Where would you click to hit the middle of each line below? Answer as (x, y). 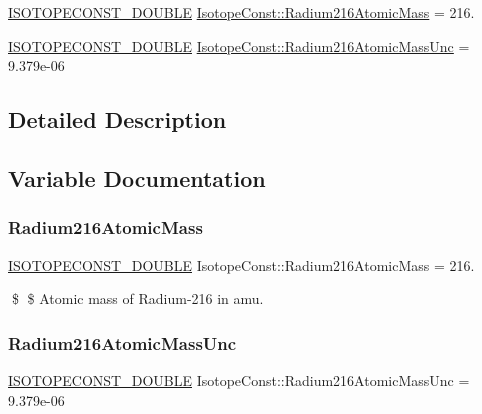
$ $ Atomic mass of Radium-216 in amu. (137, 298)
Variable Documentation (137, 177)
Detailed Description (117, 119)
